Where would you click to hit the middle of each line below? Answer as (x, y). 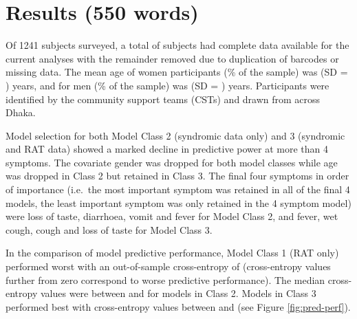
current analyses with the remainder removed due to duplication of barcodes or (172, 58)
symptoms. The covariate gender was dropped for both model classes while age (172, 162)
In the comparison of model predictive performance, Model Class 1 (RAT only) (172, 253)
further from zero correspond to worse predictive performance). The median (165, 279)
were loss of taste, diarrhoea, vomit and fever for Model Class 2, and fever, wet (172, 216)
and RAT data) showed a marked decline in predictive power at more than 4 (167, 149)
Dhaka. (21, 112)
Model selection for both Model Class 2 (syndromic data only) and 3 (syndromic (175, 135)
